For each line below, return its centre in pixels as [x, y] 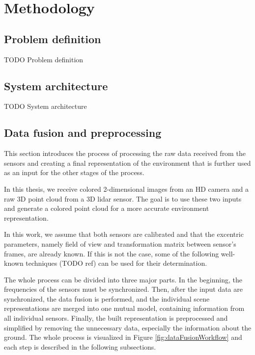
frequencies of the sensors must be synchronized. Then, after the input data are [123, 289]
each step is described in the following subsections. [80, 346]
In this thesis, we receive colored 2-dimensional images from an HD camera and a [127, 189]
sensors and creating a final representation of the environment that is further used [127, 163]
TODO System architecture [45, 106]
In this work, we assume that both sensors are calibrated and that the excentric [124, 234]
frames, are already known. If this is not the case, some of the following [112, 253]
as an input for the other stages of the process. [74, 172]
